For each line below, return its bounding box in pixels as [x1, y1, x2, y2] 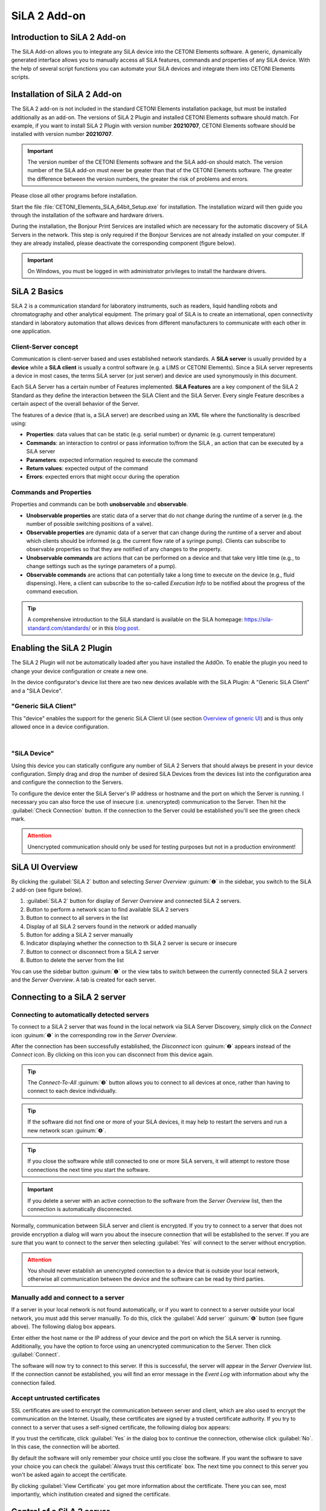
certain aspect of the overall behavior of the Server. [11, 400, 140, 407]
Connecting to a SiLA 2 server [11, 992, 126, 1002]
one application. [11, 328, 51, 335]
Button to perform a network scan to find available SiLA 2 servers [26, 905, 190, 913]
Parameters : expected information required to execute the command [26, 456, 198, 464]
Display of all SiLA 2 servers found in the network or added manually [26, 922, 197, 930]
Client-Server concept [11, 342, 78, 351]
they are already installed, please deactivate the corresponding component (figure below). [11, 239, 236, 247]
